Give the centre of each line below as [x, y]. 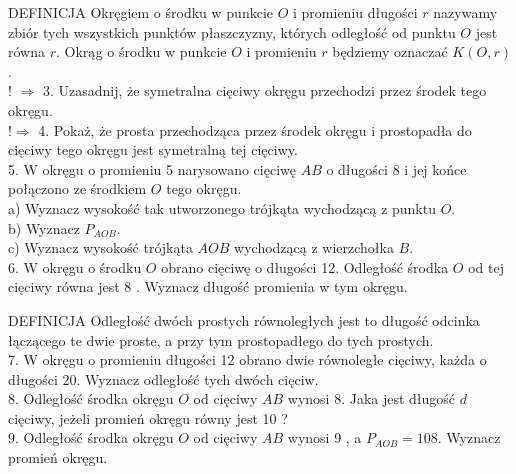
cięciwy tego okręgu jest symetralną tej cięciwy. [153, 149]
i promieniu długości [355, 12]
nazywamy [465, 12]
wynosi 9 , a [324, 437]
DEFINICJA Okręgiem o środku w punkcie [140, 12]
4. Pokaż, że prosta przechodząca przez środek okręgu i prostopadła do [255, 129]
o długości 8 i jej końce [396, 168]
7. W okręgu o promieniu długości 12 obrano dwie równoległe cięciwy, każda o [247, 359]
